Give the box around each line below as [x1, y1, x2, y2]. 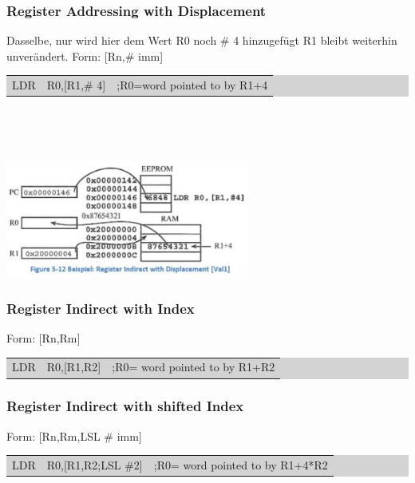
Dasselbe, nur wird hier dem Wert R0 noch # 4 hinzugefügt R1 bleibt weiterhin [6, 32, 397, 49]
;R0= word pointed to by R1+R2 [112, 358, 275, 375]
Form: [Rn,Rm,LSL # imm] [6, 427, 142, 444]
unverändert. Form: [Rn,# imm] [6, 47, 164, 64]
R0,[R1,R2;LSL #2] [46, 457, 143, 473]
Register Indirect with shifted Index [6, 396, 244, 416]
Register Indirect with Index [6, 298, 195, 318]
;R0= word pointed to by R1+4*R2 [153, 457, 328, 473]
